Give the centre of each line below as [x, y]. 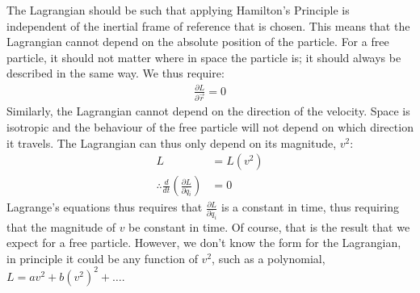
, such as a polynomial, [269, 258]
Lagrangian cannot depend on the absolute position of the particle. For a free [198, 42]
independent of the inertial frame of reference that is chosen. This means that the [208, 25]
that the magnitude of [61, 226]
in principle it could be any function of [102, 258]
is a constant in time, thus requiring [311, 207]
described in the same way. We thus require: [115, 73]
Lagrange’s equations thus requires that [105, 207]
